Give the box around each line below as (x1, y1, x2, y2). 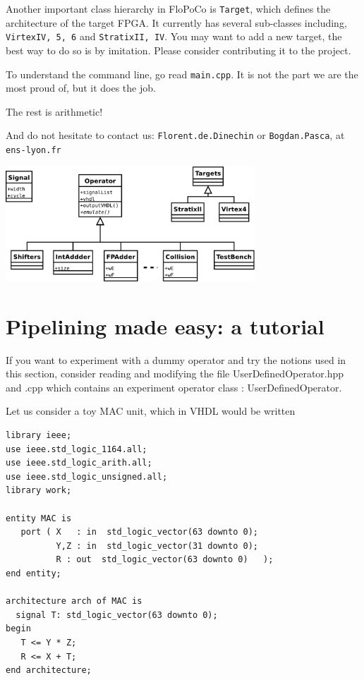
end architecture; (6, 665, 92, 676)
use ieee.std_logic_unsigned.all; (6, 471, 168, 482)
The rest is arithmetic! (6, 104, 103, 119)
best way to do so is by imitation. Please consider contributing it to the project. (6, 42, 351, 57)
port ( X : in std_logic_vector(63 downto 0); (20, 527, 258, 538)
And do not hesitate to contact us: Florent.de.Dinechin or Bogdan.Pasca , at (6, 128, 345, 142)
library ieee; (6, 430, 72, 441)
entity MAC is (6, 513, 72, 523)
